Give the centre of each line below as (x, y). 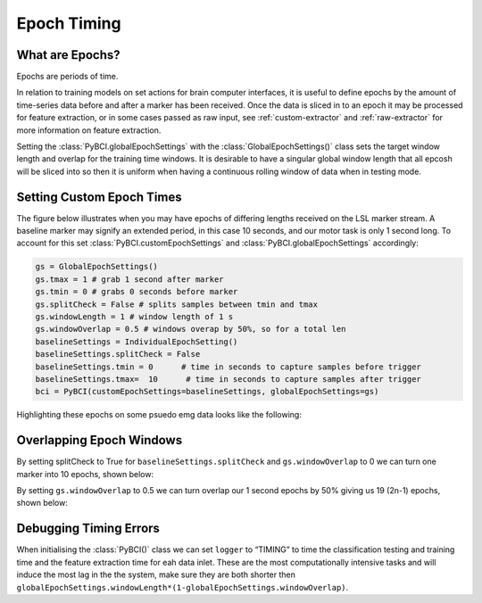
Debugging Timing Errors (88, 529)
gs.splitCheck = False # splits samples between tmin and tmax (177, 304)
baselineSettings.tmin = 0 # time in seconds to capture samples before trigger (228, 367)
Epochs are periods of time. (67, 77)
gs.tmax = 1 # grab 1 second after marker (129, 279)
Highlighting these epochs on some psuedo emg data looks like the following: (159, 415)
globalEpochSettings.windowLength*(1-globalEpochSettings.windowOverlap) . (183, 587)
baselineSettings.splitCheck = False (118, 354)
